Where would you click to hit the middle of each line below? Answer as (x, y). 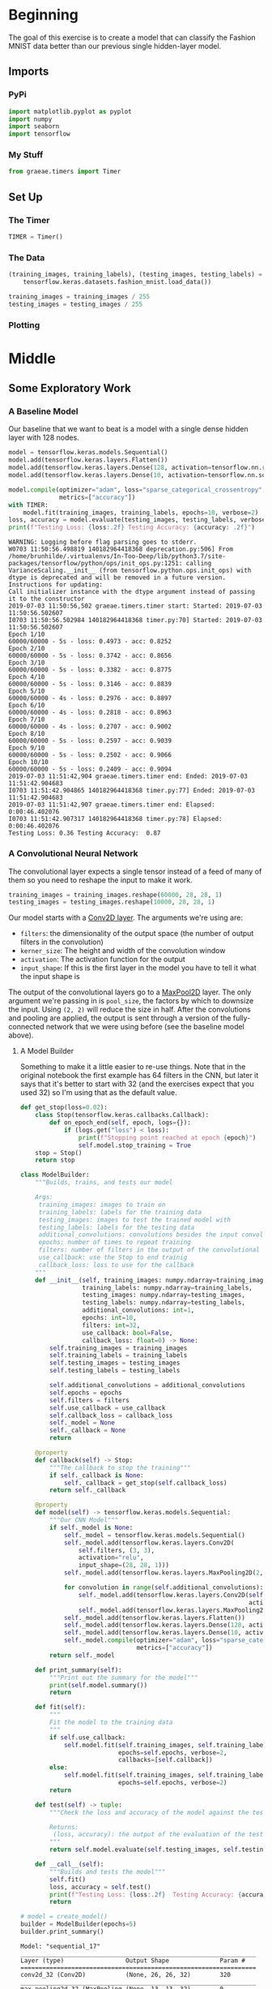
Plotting (24, 324)
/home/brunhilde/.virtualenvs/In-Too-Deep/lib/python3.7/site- (117, 556)
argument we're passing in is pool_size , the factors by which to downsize (131, 1001)
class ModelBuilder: (55, 1175)
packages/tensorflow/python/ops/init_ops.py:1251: (96, 564)
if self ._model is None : (91, 1527)
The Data (27, 257)
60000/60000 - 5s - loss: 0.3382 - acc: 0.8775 (90, 670)
